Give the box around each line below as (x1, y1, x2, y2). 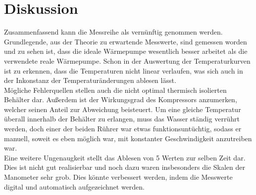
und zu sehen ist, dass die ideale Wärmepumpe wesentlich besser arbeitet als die (4, 46, 248, 56)
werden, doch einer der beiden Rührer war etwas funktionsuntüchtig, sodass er (4, 123, 242, 134)
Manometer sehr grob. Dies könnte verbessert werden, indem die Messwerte (4, 172, 233, 182)
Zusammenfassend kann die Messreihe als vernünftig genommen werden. (4, 27, 223, 37)
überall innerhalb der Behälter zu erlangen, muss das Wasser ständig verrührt (4, 114, 240, 124)
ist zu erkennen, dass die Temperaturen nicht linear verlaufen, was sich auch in (4, 65, 243, 76)
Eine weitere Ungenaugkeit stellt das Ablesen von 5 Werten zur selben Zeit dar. (4, 152, 246, 162)
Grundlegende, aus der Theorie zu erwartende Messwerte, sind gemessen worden (4, 36, 247, 46)
